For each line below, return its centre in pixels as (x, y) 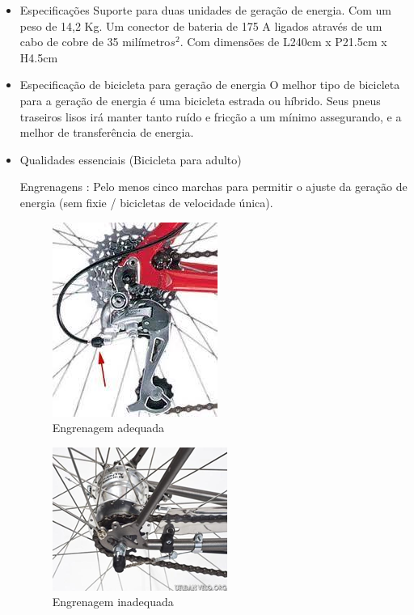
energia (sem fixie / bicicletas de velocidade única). (146, 202)
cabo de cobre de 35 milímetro (95, 42)
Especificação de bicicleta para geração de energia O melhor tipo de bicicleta (210, 85)
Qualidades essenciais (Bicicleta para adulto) (131, 159)
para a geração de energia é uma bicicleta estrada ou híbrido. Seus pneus (200, 100)
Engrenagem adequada (108, 428)
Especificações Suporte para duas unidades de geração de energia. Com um (205, 10)
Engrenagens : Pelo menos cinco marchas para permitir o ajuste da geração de (213, 187)
